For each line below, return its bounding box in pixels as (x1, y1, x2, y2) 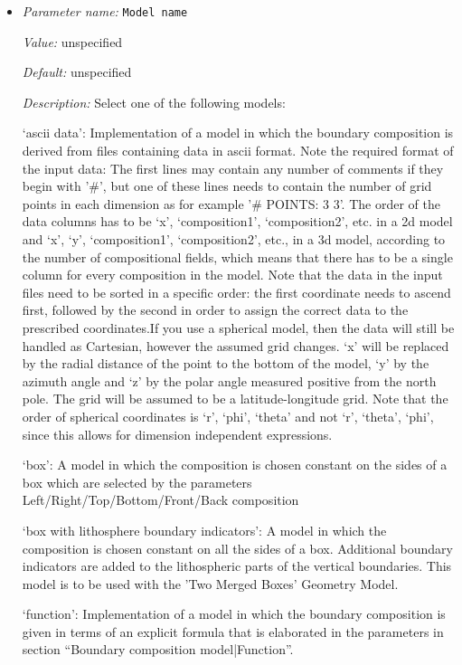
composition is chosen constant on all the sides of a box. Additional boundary (22, 538, 453, 557)
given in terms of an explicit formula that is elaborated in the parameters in (22, 622, 444, 641)
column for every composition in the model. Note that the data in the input (22, 265, 443, 284)
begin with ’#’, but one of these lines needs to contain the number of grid (22, 176, 432, 195)
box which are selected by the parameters (22, 472, 252, 491)
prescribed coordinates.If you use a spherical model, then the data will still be (22, 318, 455, 337)
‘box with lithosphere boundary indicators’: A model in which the (22, 520, 387, 539)
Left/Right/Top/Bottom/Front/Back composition (22, 490, 299, 509)
